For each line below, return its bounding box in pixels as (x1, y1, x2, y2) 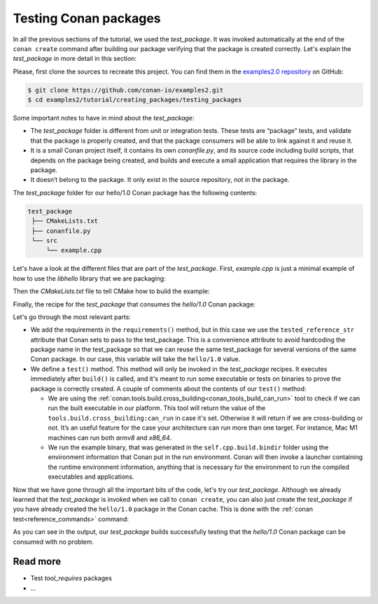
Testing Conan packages (13, 10, 161, 26)
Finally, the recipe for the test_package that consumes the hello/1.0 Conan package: (13, 300, 255, 308)
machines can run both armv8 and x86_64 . (48, 433, 172, 442)
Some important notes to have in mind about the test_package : (13, 114, 195, 122)
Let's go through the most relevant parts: (13, 312, 131, 321)
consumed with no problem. (13, 538, 94, 546)
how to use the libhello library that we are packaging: (13, 274, 166, 283)
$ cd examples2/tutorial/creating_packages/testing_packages (27, 96, 242, 104)
